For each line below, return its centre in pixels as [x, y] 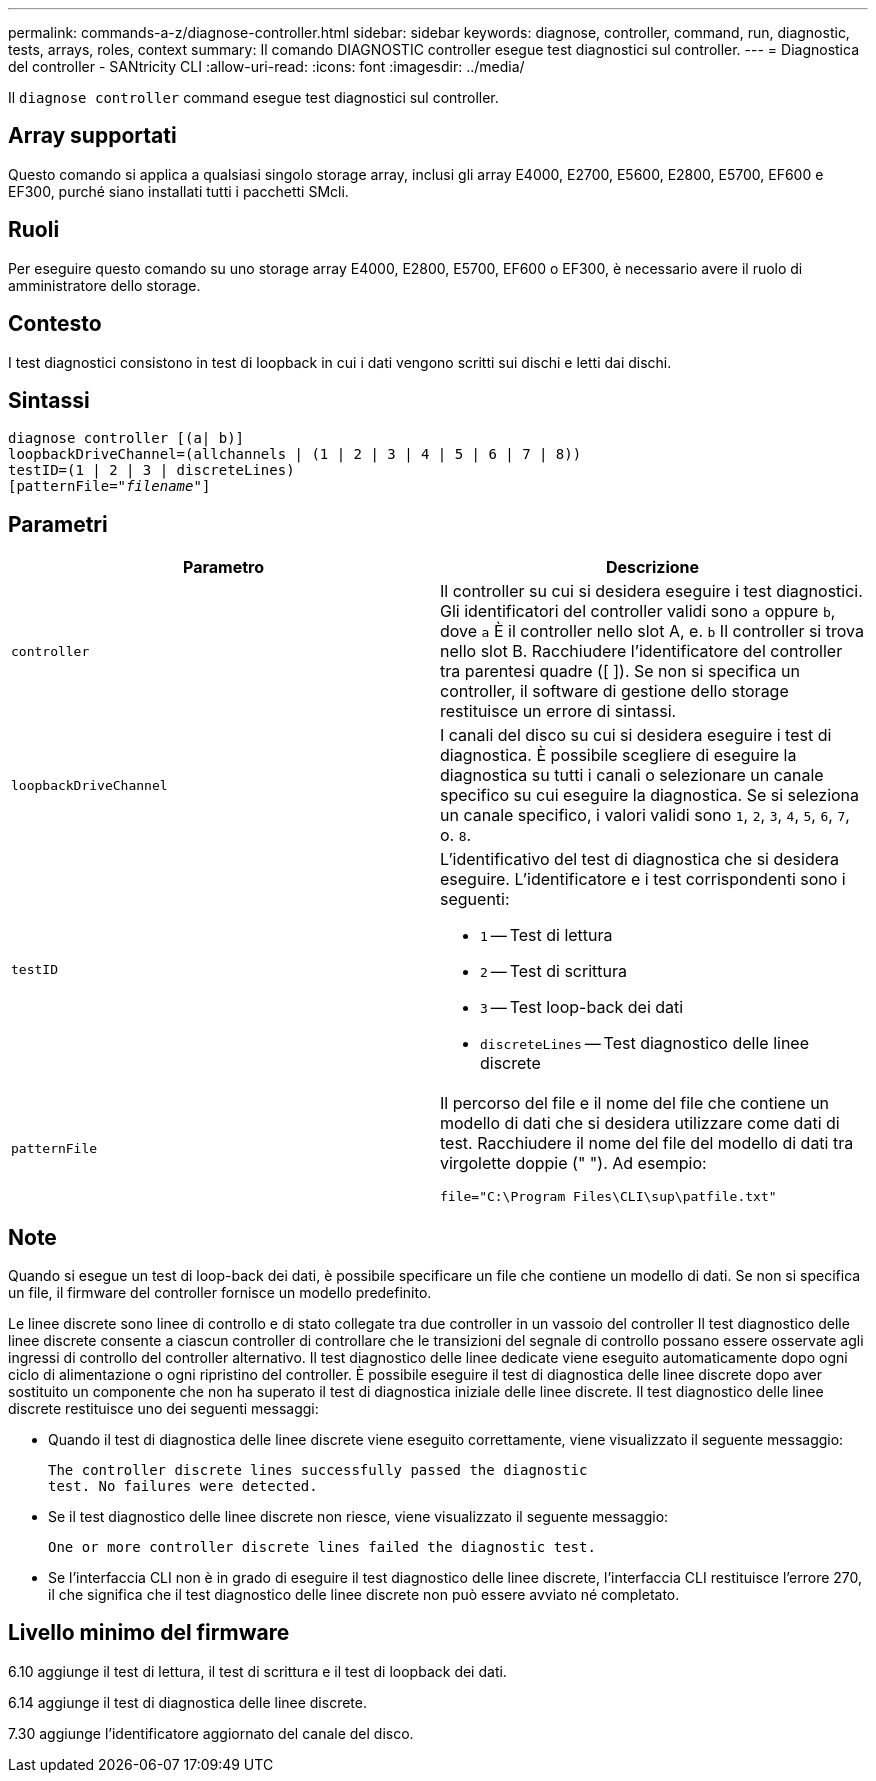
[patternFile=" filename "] [109, 486]
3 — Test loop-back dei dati [582, 1007]
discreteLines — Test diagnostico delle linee [645, 1043]
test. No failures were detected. [183, 1486]
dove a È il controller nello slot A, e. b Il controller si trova [652, 631]
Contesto [55, 324]
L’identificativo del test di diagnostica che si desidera [640, 859]
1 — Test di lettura [546, 935]
